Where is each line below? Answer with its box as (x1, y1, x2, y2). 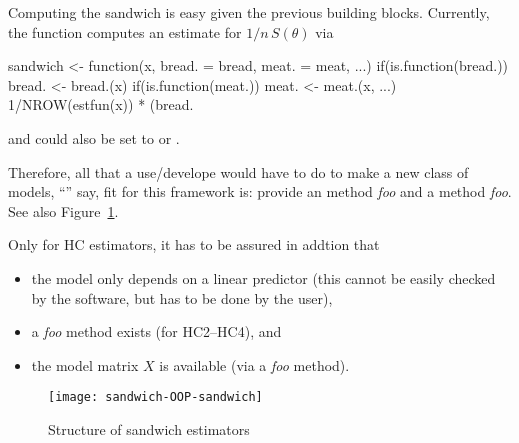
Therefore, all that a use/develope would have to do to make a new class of (8, 161, 469, 182)
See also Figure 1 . (8, 200, 119, 221)
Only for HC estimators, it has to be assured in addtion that (8, 234, 380, 255)
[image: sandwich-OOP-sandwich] (48, 390, 263, 405)
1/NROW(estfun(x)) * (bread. (8, 94, 194, 115)
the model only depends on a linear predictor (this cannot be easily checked (31, 267, 496, 288)
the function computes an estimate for (8, 21, 242, 42)
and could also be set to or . (8, 127, 180, 148)
